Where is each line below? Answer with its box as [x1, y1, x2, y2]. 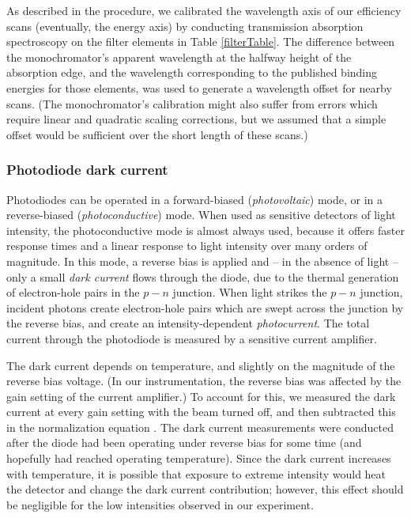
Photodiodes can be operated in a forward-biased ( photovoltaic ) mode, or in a [6, 191, 383, 207]
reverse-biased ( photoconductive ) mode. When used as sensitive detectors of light [6, 206, 396, 223]
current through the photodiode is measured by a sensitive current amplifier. [6, 330, 377, 346]
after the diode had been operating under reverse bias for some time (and [6, 434, 362, 451]
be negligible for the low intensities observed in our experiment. [6, 496, 314, 512]
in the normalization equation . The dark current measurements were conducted [6, 418, 394, 435]
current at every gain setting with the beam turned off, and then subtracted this [6, 403, 396, 420]
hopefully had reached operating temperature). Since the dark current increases [6, 450, 391, 467]
